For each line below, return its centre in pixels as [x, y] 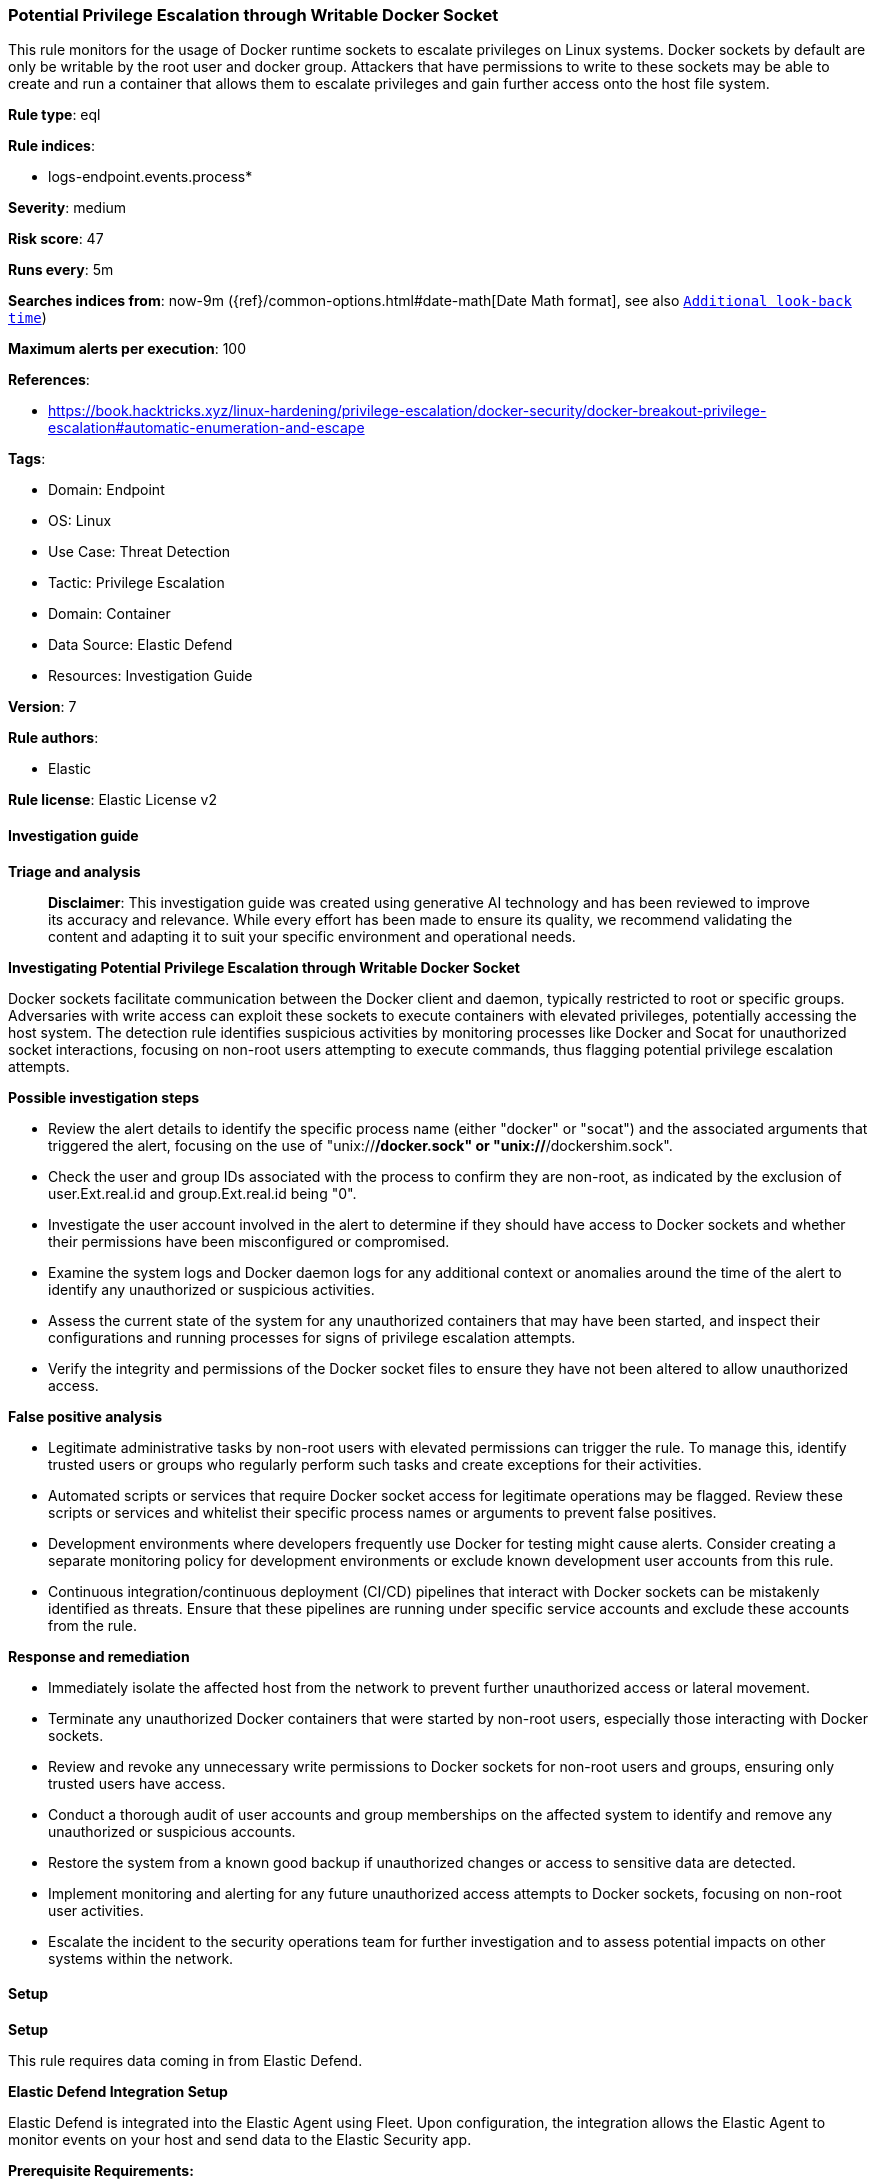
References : [49, 380]
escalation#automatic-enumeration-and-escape [206, 428]
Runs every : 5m [61, 270]
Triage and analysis [74, 871]
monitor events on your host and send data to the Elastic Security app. [240, 2139]
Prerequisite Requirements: [101, 2170]
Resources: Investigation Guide [150, 676]
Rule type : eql [54, 115]
